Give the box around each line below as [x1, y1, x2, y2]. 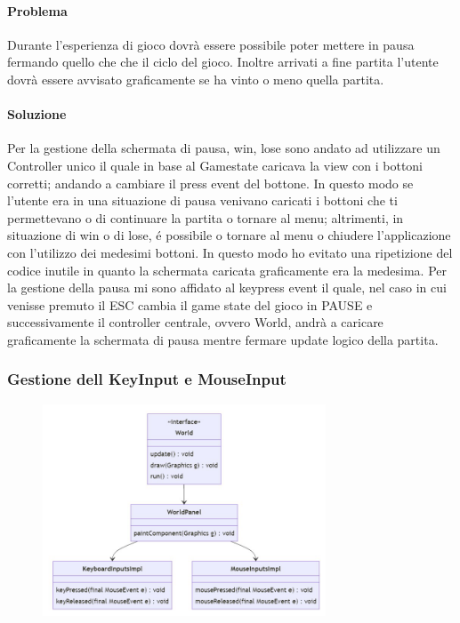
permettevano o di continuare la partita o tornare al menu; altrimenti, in [7, 208, 404, 227]
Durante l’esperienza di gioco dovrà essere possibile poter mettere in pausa [7, 35, 415, 53]
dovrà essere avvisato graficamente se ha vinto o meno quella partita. [7, 69, 384, 88]
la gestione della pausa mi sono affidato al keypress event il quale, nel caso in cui [7, 278, 447, 297]
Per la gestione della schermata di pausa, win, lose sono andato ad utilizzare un [7, 139, 440, 157]
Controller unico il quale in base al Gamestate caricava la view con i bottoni [7, 156, 424, 174]
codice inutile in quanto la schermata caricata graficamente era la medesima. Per [7, 260, 447, 279]
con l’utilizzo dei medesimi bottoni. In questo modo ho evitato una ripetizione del [7, 243, 453, 261]
